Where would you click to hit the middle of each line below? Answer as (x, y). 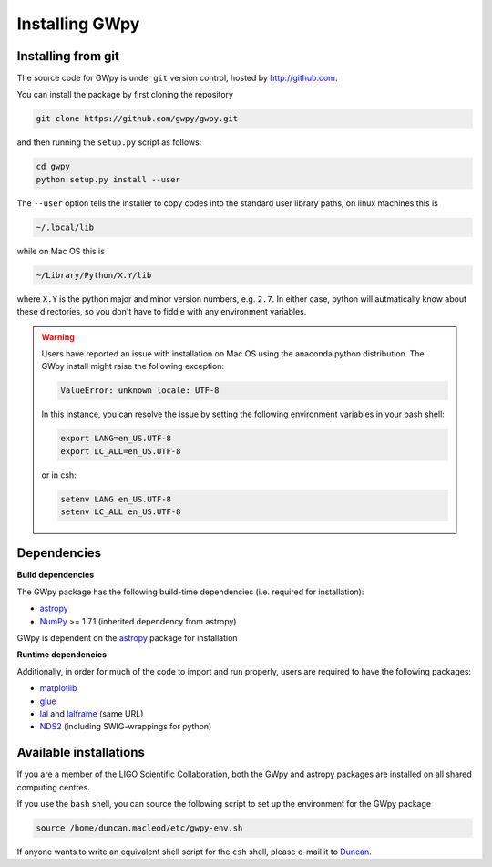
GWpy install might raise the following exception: (133, 366)
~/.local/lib (65, 227)
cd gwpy (53, 167)
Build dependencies (56, 575)
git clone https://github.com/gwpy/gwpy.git (137, 119)
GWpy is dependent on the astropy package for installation (127, 638)
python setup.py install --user (108, 179)
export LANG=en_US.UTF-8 (116, 439)
